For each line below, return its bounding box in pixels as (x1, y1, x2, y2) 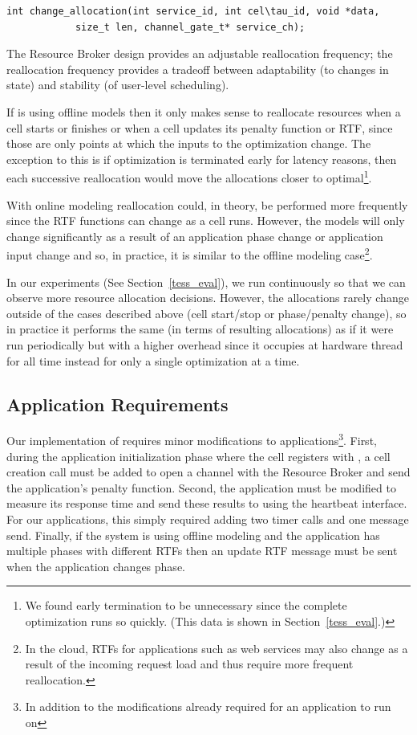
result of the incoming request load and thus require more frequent (25, 655, 354, 672)
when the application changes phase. (6, 557, 185, 574)
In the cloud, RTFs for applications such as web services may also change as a (25, 639, 408, 656)
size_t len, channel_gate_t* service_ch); (75, 21, 306, 33)
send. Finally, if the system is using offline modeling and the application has (6, 526, 380, 543)
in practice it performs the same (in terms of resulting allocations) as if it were (6, 321, 394, 337)
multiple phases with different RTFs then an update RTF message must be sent (6, 542, 398, 559)
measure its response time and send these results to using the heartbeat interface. (6, 495, 407, 512)
